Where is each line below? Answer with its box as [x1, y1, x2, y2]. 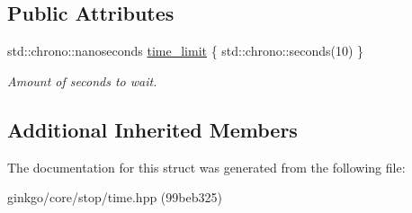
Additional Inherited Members [7, 115, 298, 143]
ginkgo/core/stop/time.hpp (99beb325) [7, 188, 222, 207]
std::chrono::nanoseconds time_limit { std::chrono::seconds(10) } [7, 41, 364, 60]
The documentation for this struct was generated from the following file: [7, 157, 406, 176]
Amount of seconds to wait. [7, 71, 157, 90]
